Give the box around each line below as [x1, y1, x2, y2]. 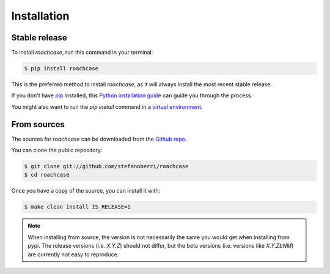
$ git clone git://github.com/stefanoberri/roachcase [24, 163, 189, 170]
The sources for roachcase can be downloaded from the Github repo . [11, 135, 187, 143]
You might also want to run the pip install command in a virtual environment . [11, 103, 203, 110]
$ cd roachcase [24, 171, 70, 179]
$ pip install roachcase [24, 65, 99, 72]
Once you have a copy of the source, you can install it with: [11, 187, 161, 194]
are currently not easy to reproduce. [28, 251, 119, 258]
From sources [11, 119, 65, 130]
